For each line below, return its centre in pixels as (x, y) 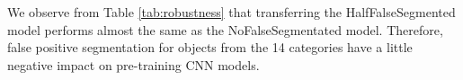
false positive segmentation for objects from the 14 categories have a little (210, 47)
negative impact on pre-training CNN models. (134, 64)
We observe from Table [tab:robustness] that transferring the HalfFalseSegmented (231, 12)
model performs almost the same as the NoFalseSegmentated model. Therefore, (225, 29)
